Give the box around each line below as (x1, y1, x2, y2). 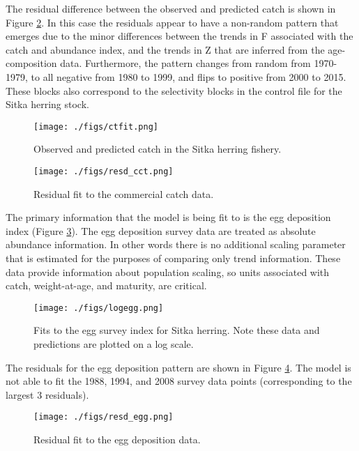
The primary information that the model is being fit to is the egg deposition (6, 210, 331, 224)
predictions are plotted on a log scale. (33, 337, 194, 351)
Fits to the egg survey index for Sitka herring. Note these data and (33, 323, 320, 337)
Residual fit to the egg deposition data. (33, 432, 201, 447)
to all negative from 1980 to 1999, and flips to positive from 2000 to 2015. (31, 69, 346, 84)
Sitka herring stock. (6, 97, 89, 112)
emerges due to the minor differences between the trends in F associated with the (6, 29, 353, 43)
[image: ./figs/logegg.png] (33, 303, 164, 313)
